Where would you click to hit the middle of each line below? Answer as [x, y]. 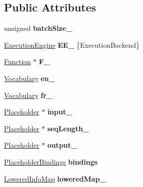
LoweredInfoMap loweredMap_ [55, 178]
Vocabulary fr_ [28, 95]
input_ [60, 112]
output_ [62, 145]
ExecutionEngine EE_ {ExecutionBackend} [72, 45]
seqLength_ [68, 128]
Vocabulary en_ [30, 78]
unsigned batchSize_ [38, 28]
